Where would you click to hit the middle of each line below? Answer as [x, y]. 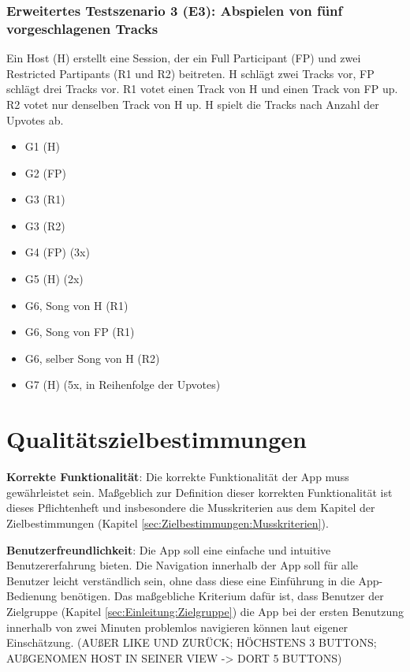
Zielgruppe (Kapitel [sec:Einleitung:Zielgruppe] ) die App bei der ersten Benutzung [205, 611]
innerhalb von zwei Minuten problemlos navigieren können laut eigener [177, 627]
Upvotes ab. [35, 119]
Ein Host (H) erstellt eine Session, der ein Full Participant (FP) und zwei [184, 58]
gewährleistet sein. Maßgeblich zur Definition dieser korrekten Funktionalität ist [199, 492]
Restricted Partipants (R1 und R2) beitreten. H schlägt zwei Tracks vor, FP [190, 73]
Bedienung [32, 596]
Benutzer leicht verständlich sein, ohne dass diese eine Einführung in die [181, 580]
